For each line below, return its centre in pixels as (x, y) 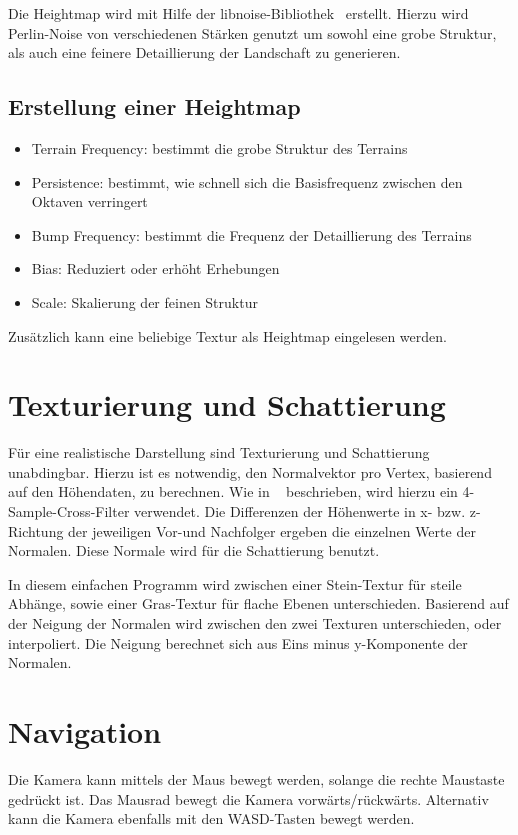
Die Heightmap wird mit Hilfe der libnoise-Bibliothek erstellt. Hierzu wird (238, 13)
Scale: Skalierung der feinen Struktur (144, 301)
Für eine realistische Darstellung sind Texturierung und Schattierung (219, 452)
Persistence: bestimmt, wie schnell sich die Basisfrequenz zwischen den (247, 181)
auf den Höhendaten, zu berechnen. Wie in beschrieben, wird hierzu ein (233, 491)
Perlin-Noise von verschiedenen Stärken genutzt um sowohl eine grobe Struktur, (252, 32)
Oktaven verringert (89, 201)
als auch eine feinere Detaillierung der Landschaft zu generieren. (204, 52)
